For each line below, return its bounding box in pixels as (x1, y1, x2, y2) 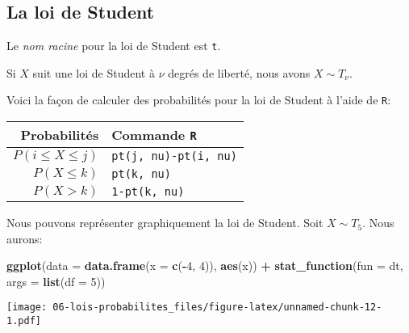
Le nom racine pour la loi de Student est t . (6, 37, 221, 54)
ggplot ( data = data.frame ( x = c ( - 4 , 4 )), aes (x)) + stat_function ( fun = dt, (6, 257, 403, 274)
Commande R (111, 125, 197, 145)
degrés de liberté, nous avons (168, 64, 311, 81)
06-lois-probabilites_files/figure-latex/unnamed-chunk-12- (52, 301, 382, 314)
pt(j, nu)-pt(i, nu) (111, 150, 237, 163)
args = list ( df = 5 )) (6, 272, 106, 289)
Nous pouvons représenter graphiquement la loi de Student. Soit (6, 214, 323, 231)
